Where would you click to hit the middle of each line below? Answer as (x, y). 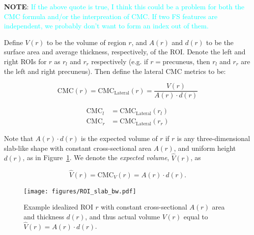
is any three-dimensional (214, 138)
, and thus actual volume (123, 216)
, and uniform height (205, 148)
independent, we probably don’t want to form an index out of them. (106, 26)
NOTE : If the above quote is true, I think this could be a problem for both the (124, 6)
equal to (196, 216)
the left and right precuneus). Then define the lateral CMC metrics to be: (115, 71)
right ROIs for (25, 61)
